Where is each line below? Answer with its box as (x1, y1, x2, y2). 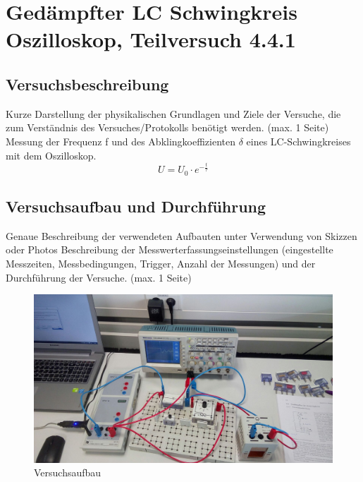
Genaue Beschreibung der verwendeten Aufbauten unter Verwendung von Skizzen (6, 228, 357, 243)
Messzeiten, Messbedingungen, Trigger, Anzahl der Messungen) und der (6, 255, 316, 270)
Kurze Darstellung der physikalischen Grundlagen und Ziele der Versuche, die (6, 106, 341, 121)
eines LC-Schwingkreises (246, 133, 351, 148)
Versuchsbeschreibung (6, 73, 169, 95)
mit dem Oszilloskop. (6, 147, 97, 162)
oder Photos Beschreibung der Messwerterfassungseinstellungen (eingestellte (6, 242, 333, 257)
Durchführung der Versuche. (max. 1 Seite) (6, 270, 192, 284)
